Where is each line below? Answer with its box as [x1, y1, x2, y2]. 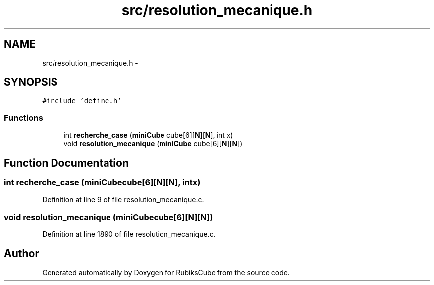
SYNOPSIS [4, 76, 58, 89]
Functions [4, 113, 43, 123]
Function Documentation [4, 156, 129, 169]
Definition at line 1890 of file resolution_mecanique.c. [42, 230, 216, 239]
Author [4, 247, 39, 260]
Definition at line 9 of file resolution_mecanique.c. [42, 195, 204, 204]
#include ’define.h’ [42, 97, 122, 105]
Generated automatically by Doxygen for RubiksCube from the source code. [42, 268, 290, 277]
